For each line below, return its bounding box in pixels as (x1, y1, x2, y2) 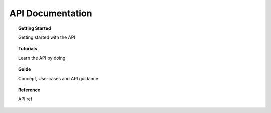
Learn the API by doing (18, 55, 66, 61)
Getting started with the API (18, 34, 75, 40)
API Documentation (9, 8, 92, 19)
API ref (18, 96, 33, 102)
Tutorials (18, 46, 37, 52)
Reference (18, 87, 40, 93)
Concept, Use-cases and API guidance (18, 75, 99, 81)
